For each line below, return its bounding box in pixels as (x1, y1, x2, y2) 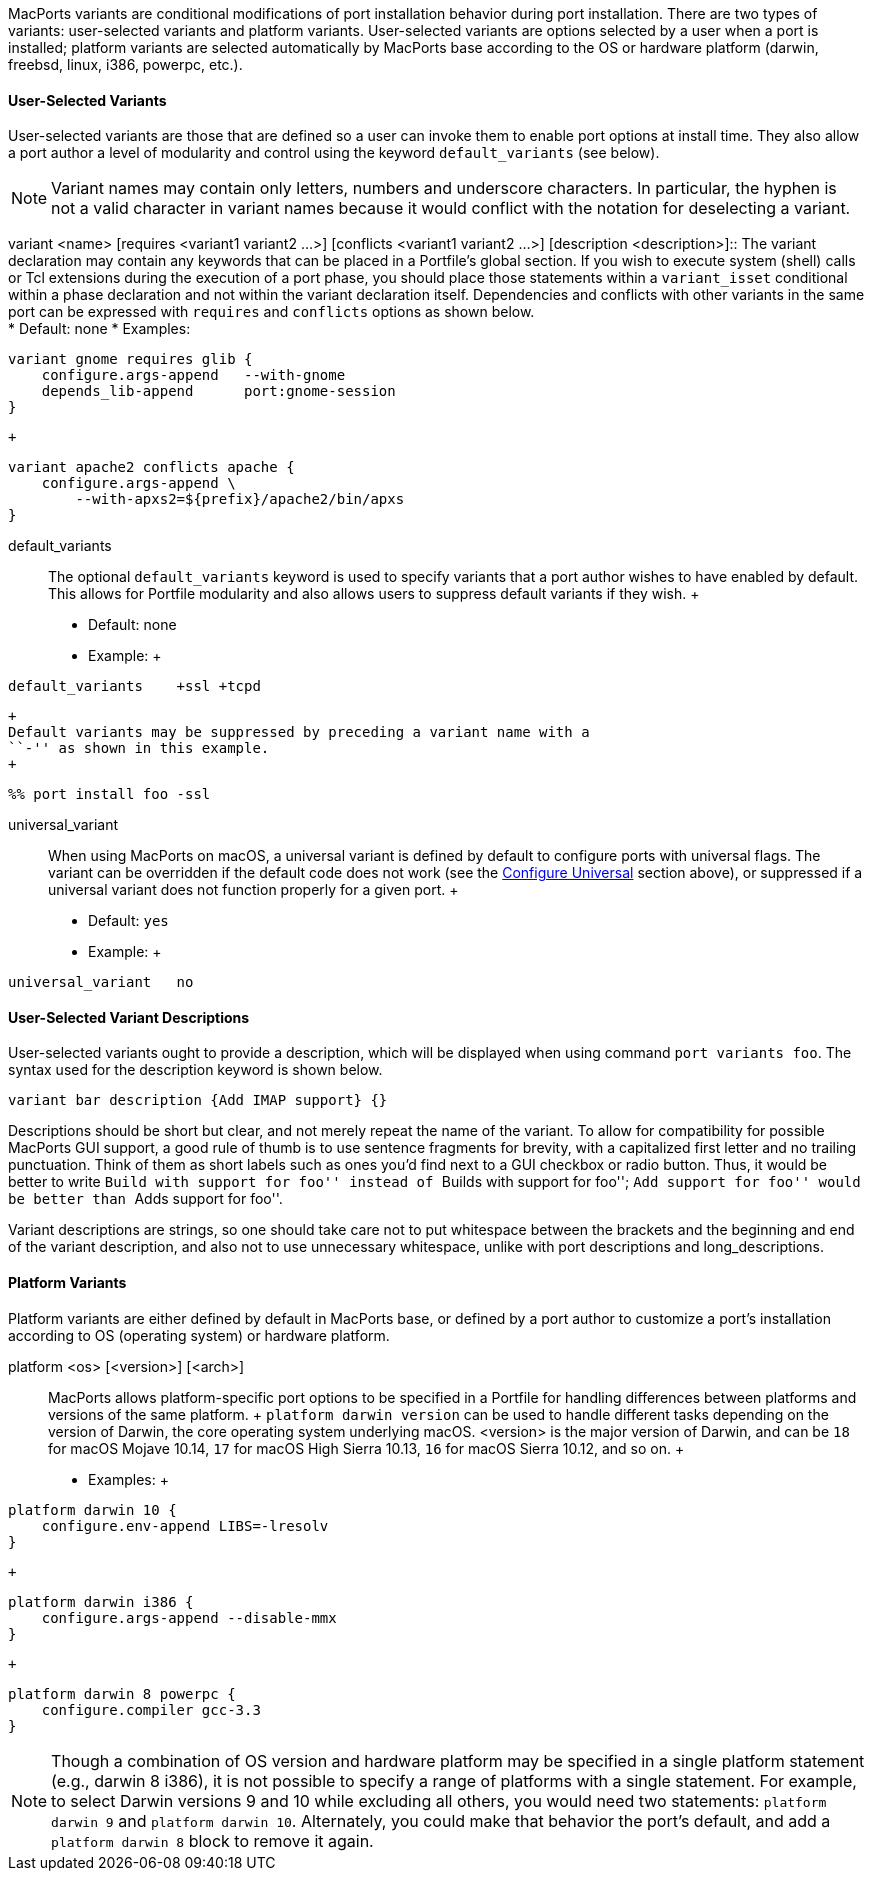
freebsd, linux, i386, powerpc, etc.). (8, 56, 243, 73)
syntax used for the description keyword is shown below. (8, 1061, 383, 1079)
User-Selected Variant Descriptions (8, 1008, 250, 1026)
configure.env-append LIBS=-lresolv (41, 1517, 329, 1534)
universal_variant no (8, 974, 194, 991)
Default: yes (88, 912, 169, 930)
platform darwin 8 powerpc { (8, 1685, 236, 1702)
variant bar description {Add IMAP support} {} (8, 1092, 388, 1109)
